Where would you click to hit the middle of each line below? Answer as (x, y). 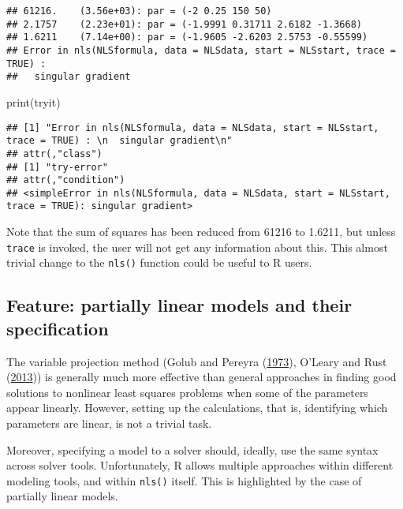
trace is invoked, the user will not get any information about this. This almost (197, 247)
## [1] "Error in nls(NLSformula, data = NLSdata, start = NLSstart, (193, 127)
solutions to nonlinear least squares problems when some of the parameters (187, 392)
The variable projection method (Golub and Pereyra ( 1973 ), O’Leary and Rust (197, 361)
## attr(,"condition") (66, 180)
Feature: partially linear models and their (179, 305)
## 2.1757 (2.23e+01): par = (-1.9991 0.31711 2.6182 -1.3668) (185, 24)
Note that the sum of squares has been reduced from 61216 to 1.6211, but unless (201, 232)
